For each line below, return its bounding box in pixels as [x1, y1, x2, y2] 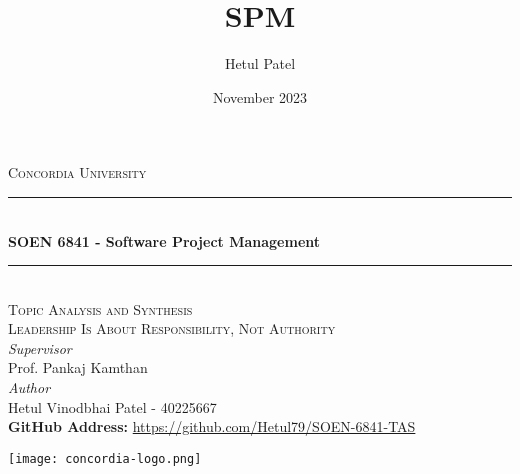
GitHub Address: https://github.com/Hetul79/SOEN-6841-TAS [8, 416, 416, 437]
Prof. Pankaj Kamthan [8, 357, 148, 378]
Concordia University [8, 162, 147, 183]
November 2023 [212, 86, 308, 107]
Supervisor [8, 337, 72, 358]
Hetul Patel [224, 53, 296, 74]
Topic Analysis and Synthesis [8, 298, 193, 319]
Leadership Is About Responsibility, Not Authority [8, 318, 336, 339]
